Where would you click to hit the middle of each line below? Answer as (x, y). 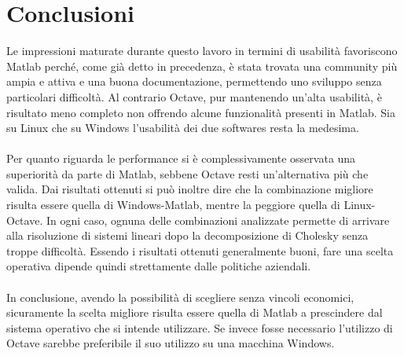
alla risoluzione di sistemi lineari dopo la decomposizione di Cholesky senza (187, 235)
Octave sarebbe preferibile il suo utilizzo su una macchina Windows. (171, 343)
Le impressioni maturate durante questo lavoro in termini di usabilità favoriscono (202, 51)
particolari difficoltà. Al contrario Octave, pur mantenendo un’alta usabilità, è (194, 96)
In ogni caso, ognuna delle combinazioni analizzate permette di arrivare (218, 220)
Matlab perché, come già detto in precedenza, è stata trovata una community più (202, 66)
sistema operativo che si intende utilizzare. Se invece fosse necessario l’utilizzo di (200, 327)
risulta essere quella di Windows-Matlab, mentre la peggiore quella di (173, 205)
